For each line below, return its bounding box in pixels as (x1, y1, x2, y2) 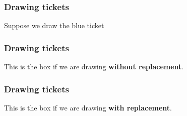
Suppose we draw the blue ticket (4, 20, 104, 31)
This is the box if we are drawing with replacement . (4, 102, 172, 112)
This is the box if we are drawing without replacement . (4, 61, 184, 72)
